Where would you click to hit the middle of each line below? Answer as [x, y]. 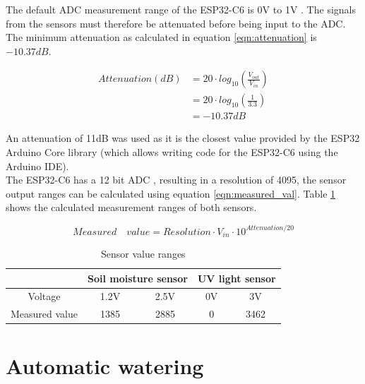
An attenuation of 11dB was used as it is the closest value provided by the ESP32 [183, 138]
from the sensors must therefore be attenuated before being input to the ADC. [176, 23]
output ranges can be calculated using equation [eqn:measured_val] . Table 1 [171, 193]
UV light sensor [237, 278]
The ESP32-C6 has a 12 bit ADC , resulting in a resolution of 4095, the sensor [176, 180]
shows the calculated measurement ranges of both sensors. [131, 207]
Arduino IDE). [37, 166]
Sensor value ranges [143, 253]
